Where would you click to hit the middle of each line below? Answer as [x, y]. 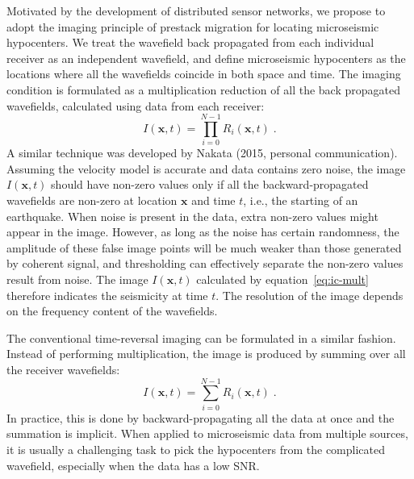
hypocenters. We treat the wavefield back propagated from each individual [190, 42]
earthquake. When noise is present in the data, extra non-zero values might [192, 216]
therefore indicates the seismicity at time [107, 295]
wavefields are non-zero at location [92, 200]
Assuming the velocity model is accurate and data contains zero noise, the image [206, 168]
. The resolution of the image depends [309, 295]
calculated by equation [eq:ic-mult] [282, 279]
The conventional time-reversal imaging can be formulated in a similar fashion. [201, 337]
